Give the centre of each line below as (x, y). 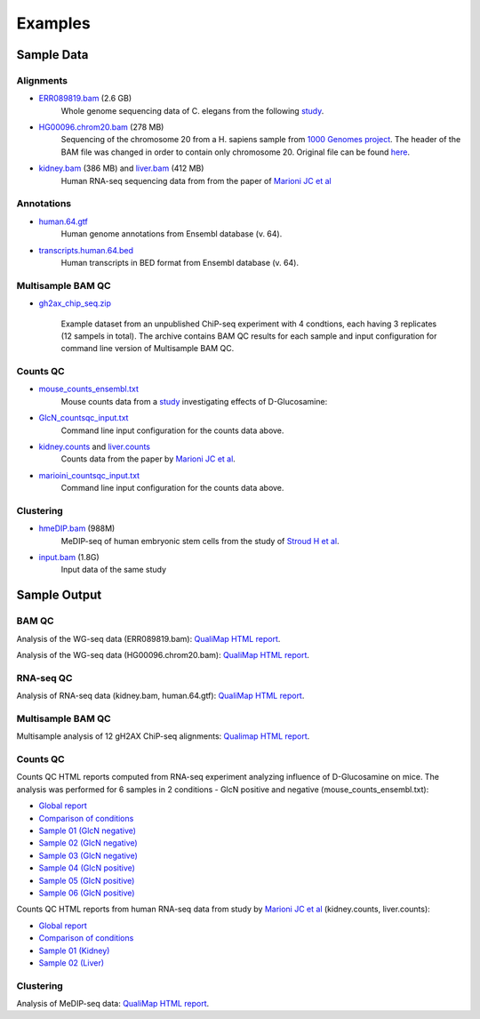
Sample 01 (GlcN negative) (88, 830)
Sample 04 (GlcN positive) (87, 868)
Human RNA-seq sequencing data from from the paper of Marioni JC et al (196, 181)
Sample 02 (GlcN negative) (88, 843)
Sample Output (59, 595)
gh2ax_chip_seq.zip (75, 303)
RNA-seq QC (44, 678)
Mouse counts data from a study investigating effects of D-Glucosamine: (194, 401)
